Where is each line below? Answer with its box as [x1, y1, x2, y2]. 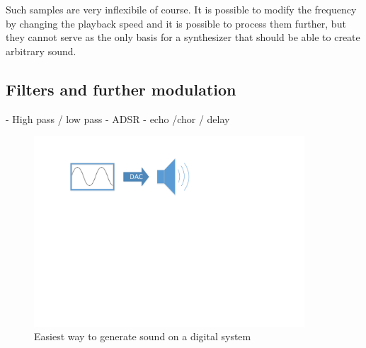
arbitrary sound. [6, 43, 76, 58]
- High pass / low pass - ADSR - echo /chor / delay [6, 111, 230, 126]
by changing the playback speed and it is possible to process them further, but [6, 16, 346, 30]
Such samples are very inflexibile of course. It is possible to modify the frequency [6, 2, 357, 16]
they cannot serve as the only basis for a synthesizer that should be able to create [6, 30, 360, 45]
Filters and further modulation [6, 78, 236, 100]
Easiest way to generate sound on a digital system [34, 329, 251, 344]
